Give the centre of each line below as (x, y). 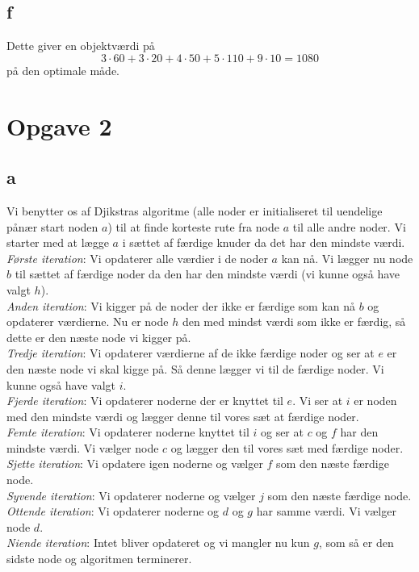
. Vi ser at (318, 401)
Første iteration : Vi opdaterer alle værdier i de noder (137, 258)
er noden (375, 401)
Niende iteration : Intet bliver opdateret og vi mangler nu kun (158, 543)
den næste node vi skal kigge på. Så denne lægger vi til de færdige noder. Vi (195, 368)
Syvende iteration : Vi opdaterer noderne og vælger (131, 495)
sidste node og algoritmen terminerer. (99, 559)
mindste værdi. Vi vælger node (83, 447)
